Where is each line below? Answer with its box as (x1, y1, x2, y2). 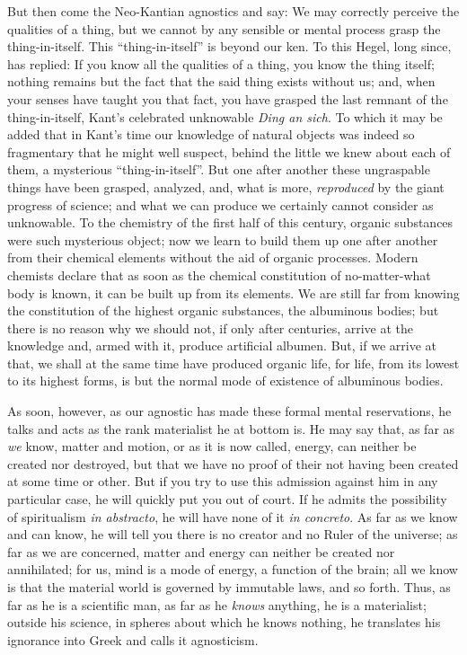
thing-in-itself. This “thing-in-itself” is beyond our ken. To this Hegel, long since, (7, 37, 452, 56)
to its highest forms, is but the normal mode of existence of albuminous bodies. (7, 371, 444, 390)
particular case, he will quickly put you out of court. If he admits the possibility (7, 490, 447, 509)
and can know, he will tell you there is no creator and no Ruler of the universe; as (7, 525, 458, 544)
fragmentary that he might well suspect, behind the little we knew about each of (7, 142, 451, 161)
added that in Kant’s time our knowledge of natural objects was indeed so (7, 125, 415, 144)
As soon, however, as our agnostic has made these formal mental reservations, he (7, 402, 452, 420)
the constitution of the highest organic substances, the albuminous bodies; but (7, 301, 439, 320)
